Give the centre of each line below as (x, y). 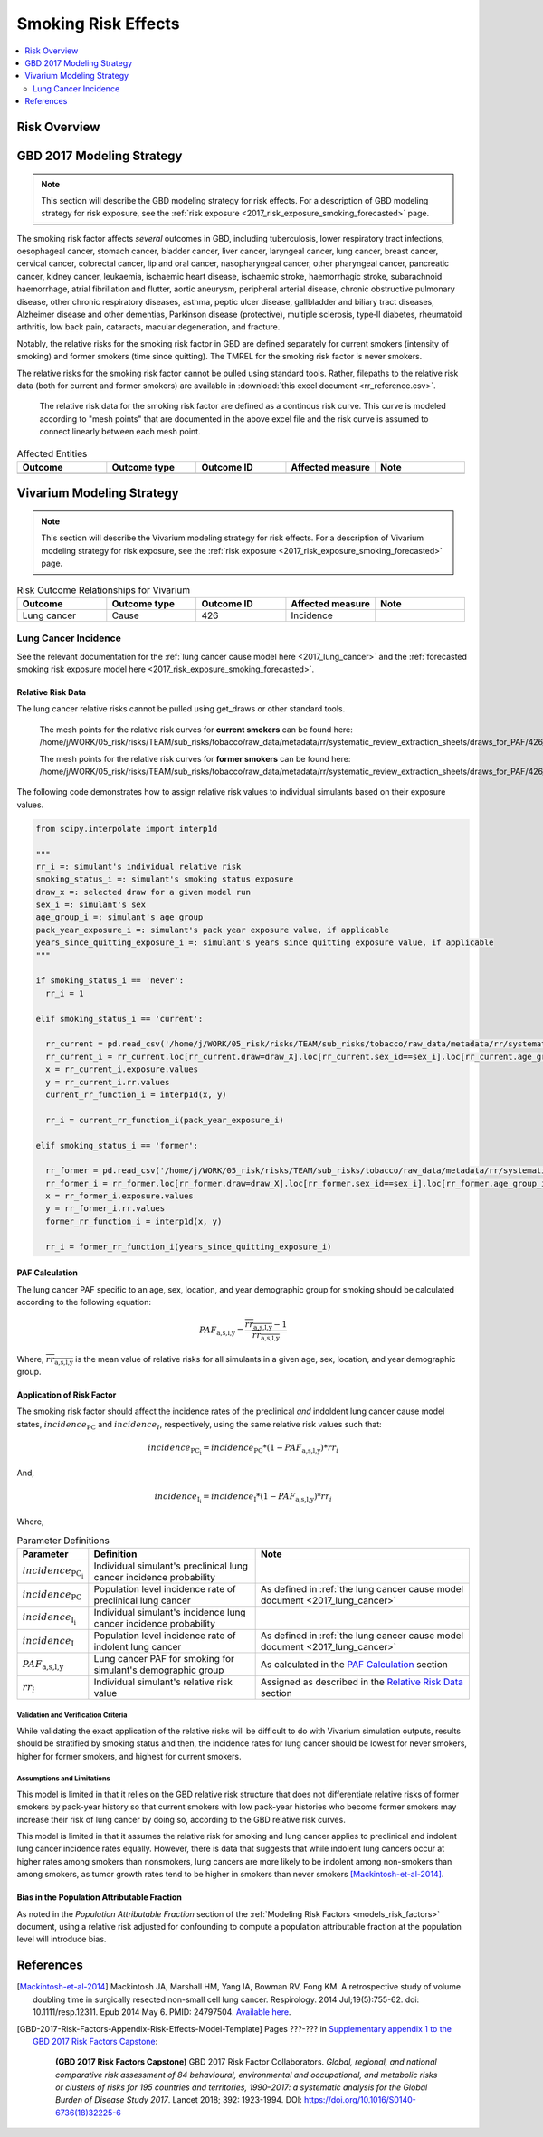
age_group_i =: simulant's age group (119, 917)
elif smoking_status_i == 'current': (119, 1019)
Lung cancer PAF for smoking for (164, 1658)
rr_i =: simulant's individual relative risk (138, 866)
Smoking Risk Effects (98, 24)
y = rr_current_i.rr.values (108, 1082)
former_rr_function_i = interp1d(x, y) (134, 1221)
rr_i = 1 (65, 993)
